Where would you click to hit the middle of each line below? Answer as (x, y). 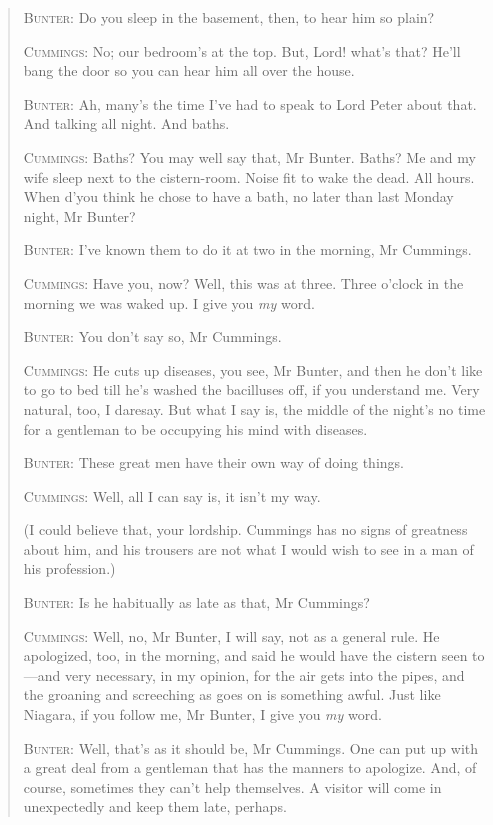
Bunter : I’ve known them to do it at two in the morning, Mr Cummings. (247, 249)
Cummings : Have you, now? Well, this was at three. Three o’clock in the (243, 282)
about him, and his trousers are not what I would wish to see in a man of (248, 548)
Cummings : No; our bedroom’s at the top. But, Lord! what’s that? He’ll (242, 50)
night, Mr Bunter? (79, 215)
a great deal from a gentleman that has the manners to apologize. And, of (250, 767)
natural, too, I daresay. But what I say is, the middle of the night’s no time (254, 408)
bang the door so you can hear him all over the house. (189, 70)
